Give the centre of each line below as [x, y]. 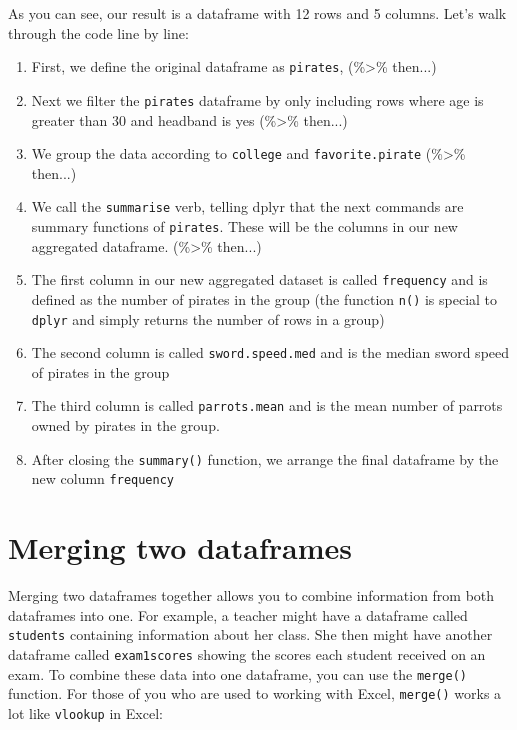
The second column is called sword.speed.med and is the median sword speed [270, 352]
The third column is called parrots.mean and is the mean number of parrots [267, 405]
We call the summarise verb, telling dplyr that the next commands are [247, 206]
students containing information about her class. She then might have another [250, 634]
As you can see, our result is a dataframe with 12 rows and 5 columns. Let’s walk [257, 13]
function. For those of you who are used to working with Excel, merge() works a [255, 693]
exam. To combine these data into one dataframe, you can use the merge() [237, 673]
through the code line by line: [98, 32]
